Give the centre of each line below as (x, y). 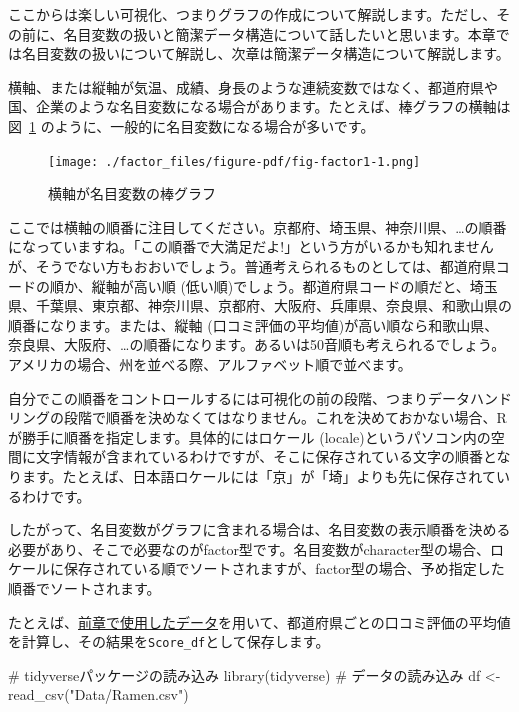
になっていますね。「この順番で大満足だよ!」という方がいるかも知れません (251, 246)
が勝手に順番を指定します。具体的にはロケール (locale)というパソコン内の (249, 436)
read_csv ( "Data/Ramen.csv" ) (98, 694)
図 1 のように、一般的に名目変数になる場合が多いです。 (191, 125)
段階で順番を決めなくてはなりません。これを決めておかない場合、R (285, 417)
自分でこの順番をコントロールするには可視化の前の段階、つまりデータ (239, 397)
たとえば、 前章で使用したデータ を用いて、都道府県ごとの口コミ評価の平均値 (259, 621)
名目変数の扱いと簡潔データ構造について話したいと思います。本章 (279, 33)
